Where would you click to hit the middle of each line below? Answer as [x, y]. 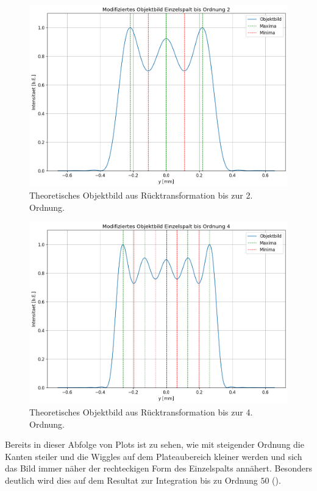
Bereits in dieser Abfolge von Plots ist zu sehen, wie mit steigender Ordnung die [155, 444]
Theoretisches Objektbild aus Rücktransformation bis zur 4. [141, 412]
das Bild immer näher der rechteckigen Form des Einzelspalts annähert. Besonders [158, 468]
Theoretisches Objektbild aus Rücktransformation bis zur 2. [141, 195]
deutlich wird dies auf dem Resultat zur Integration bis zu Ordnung [131, 480]
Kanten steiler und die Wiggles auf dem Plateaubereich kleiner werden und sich [154, 456]
